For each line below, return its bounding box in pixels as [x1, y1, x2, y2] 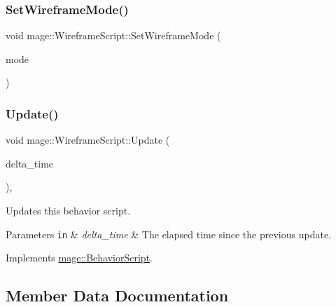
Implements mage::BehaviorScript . [6, 250, 153, 265]
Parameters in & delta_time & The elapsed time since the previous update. [6, 226, 331, 241]
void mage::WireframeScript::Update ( [6, 132, 170, 147]
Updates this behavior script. [6, 203, 131, 217]
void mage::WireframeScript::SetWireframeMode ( [6, 28, 221, 43]
